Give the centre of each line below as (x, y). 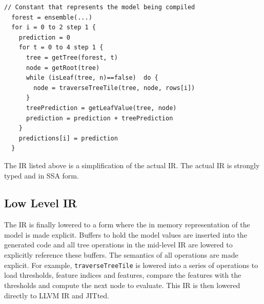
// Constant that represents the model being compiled (100, 7)
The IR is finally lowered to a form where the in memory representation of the (127, 225)
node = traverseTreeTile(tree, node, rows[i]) (114, 88)
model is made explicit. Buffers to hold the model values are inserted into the (126, 234)
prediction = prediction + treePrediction (99, 118)
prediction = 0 (44, 37)
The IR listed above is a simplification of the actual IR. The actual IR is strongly (132, 165)
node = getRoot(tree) (63, 68)
